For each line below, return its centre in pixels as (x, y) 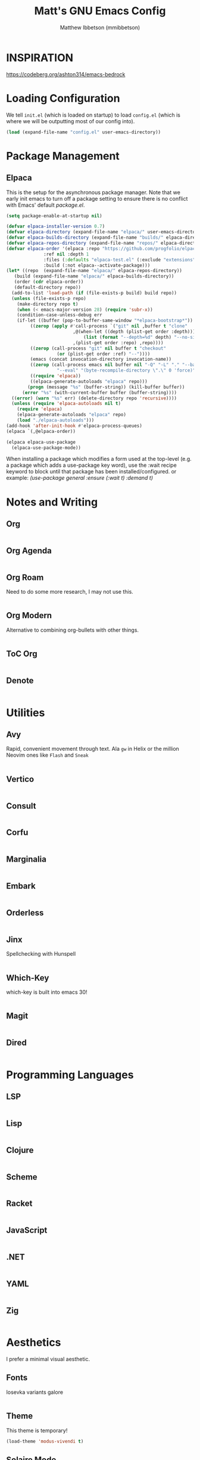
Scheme (22, 1177)
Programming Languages (70, 1074)
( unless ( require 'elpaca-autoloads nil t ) (66, 404)
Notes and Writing (52, 502)
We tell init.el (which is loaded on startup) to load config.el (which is (93, 115)
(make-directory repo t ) (48, 304)
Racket (19, 1204)
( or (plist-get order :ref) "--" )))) (104, 354)
